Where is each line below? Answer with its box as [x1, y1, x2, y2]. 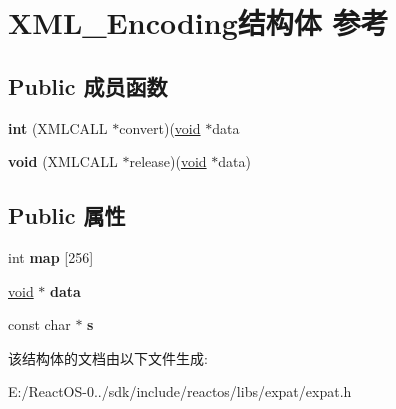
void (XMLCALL [8, 151, 118, 172]
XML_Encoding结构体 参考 [8, 2, 389, 43]
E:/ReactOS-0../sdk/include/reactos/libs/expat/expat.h [8, 381, 352, 402]
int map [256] [8, 246, 94, 267]
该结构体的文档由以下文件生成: [8, 347, 208, 368]
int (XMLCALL [8, 117, 108, 138]
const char [8, 314, 71, 335]
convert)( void [119, 117, 201, 138]
